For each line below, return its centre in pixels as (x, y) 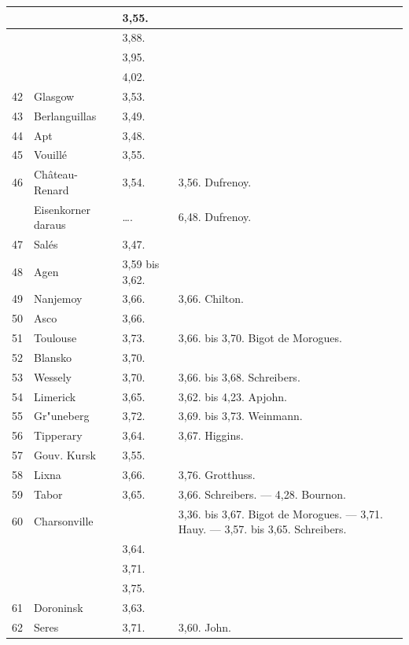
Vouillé (51, 155)
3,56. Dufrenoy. (215, 182)
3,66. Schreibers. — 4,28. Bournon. (262, 494)
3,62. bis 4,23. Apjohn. (232, 396)
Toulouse (55, 338)
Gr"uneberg (62, 416)
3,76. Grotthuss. (217, 474)
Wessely (53, 376)
